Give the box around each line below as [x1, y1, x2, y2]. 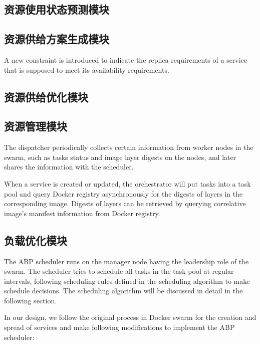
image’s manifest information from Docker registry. [4, 208, 160, 218]
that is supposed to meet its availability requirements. [4, 64, 169, 75]
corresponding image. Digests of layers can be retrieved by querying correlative [4, 198, 246, 209]
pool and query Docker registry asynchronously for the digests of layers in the [4, 188, 243, 199]
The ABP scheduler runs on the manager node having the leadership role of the [4, 256, 249, 266]
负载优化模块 [4, 232, 67, 248]
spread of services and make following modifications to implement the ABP [4, 322, 235, 332]
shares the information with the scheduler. [4, 161, 134, 172]
